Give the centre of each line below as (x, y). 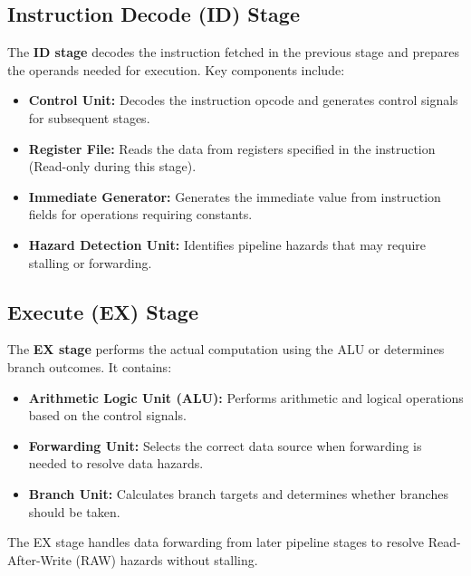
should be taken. (74, 511)
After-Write (39, 559)
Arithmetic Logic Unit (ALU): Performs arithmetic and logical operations (246, 397)
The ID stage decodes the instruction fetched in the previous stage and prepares (233, 52)
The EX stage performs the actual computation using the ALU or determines (226, 349)
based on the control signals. (107, 415)
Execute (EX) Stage (103, 311)
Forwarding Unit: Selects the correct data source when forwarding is (225, 445)
